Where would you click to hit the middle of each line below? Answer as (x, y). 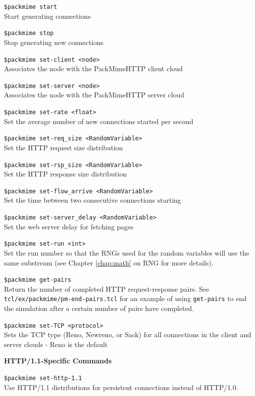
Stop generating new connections (54, 42)
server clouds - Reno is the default (56, 344)
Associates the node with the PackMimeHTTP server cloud (94, 95)
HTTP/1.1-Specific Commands (58, 361)
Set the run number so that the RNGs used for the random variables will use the (127, 252)
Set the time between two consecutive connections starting (93, 200)
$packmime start (31, 7)
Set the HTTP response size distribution (65, 174)
